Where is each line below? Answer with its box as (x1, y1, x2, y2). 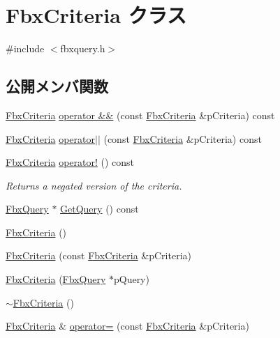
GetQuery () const (60, 201, 139, 216)
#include (6, 41, 45, 56)
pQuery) (113, 272, 149, 286)
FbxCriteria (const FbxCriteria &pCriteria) (6, 248, 191, 263)
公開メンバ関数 (6, 75, 108, 97)
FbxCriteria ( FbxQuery (6, 272, 106, 286)
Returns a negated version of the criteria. (6, 178, 182, 192)
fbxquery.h (60, 41, 105, 56)
